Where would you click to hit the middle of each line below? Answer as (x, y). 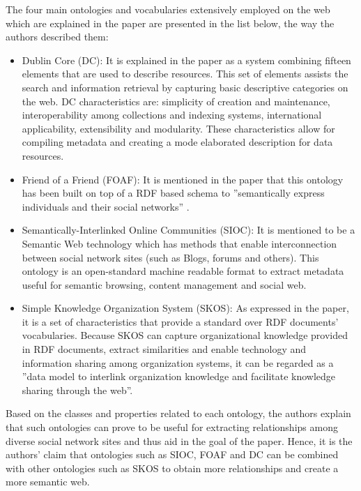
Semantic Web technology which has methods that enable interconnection (179, 243)
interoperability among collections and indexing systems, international (172, 115)
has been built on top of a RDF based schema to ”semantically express (173, 193)
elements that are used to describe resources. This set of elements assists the (185, 74)
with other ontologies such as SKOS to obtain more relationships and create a (172, 468)
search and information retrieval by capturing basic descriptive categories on (185, 87)
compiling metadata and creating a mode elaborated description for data (177, 142)
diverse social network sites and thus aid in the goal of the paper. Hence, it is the (179, 440)
